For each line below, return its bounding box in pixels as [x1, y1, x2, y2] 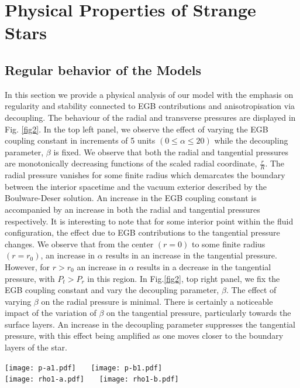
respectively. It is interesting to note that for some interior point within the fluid [5, 215, 294, 227]
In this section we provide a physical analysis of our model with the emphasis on [5, 88, 294, 100]
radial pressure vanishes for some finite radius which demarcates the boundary [5, 169, 285, 181]
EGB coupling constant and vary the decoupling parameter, [5, 284, 219, 296]
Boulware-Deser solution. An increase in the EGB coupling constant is [5, 192, 257, 204]
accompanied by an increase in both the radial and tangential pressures [5, 203, 260, 215]
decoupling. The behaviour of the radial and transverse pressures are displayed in [5, 111, 296, 123]
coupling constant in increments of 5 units [5, 134, 156, 147]
